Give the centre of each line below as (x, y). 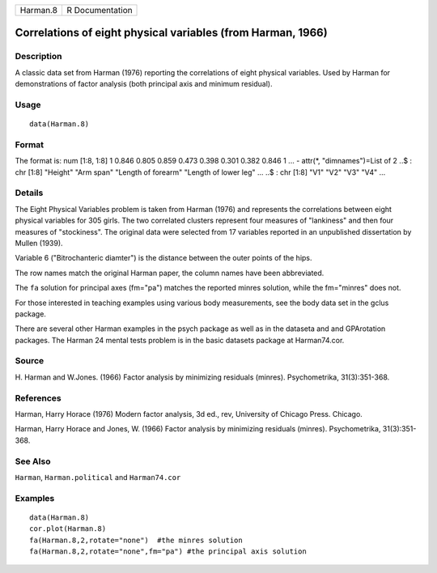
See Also (33, 461)
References (38, 398)
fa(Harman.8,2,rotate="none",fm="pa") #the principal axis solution (168, 552)
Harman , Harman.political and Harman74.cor (98, 477)
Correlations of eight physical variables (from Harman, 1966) (171, 33)
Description (38, 57)
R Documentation (99, 10)
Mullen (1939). (39, 243)
